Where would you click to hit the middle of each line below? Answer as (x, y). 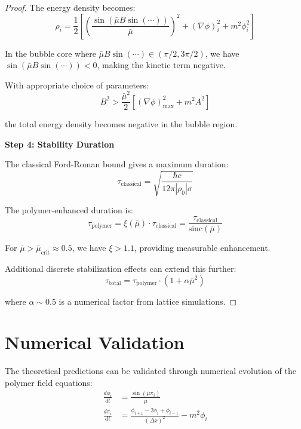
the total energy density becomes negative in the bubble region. (121, 124)
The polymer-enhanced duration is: (69, 210)
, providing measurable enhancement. (202, 248)
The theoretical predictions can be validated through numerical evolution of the (150, 371)
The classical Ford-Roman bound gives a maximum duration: (117, 164)
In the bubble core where (50, 53)
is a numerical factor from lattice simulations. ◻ (148, 301)
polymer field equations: (49, 382)
